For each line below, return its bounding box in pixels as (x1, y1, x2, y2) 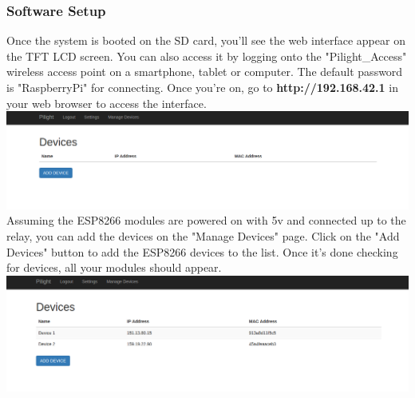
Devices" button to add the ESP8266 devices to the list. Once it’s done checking (6, 243, 398, 260)
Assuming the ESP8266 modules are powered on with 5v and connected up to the (6, 212, 406, 229)
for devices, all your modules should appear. (6, 259, 222, 276)
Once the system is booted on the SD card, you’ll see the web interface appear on (6, 32, 405, 49)
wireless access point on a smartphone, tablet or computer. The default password (6, 63, 403, 80)
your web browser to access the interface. (6, 94, 207, 111)
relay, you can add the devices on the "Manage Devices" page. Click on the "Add (6, 227, 400, 244)
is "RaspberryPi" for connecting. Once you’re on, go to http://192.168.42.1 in (6, 79, 398, 95)
